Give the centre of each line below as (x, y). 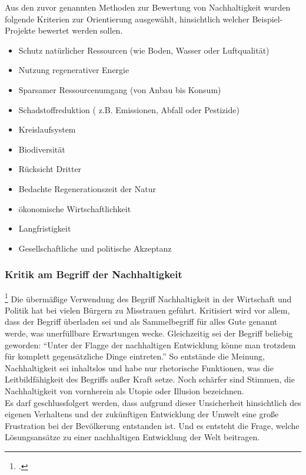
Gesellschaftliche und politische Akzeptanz (95, 248)
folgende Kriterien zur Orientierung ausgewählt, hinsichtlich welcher (127, 19)
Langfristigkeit (45, 228)
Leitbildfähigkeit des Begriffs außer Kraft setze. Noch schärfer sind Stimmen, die (150, 379)
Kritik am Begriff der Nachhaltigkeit (94, 274)
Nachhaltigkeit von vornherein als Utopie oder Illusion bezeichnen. (124, 390)
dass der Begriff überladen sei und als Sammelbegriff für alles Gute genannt (141, 321)
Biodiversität (42, 149)
